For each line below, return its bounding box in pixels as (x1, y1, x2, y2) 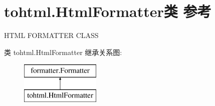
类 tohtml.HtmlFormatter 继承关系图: (4, 46, 122, 57)
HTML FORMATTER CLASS (4, 30, 99, 40)
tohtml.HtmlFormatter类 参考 (4, 1, 211, 21)
